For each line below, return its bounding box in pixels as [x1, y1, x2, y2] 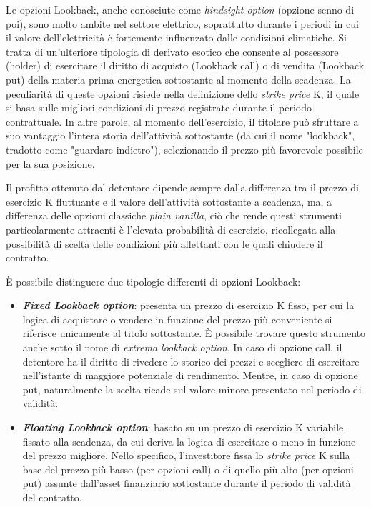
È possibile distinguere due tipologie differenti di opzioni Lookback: [6, 273, 301, 288]
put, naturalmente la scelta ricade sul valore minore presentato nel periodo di [22, 381, 362, 396]
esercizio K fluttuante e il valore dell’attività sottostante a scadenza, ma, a [6, 194, 332, 209]
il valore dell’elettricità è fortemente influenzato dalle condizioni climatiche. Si [6, 30, 347, 45]
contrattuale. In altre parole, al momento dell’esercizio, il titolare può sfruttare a [6, 114, 359, 129]
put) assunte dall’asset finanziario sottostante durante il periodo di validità [22, 476, 351, 491]
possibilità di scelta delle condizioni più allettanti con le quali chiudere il [6, 236, 323, 251]
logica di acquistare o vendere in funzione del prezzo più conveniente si [22, 311, 332, 326]
